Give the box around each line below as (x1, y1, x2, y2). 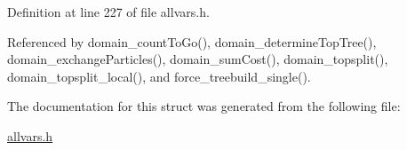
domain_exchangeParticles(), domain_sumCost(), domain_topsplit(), (7, 50, 388, 68)
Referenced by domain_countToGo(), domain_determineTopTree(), (7, 32, 377, 51)
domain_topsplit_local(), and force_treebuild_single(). (7, 67, 311, 85)
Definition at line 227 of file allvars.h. (7, 3, 210, 20)
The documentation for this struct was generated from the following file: (7, 97, 401, 115)
